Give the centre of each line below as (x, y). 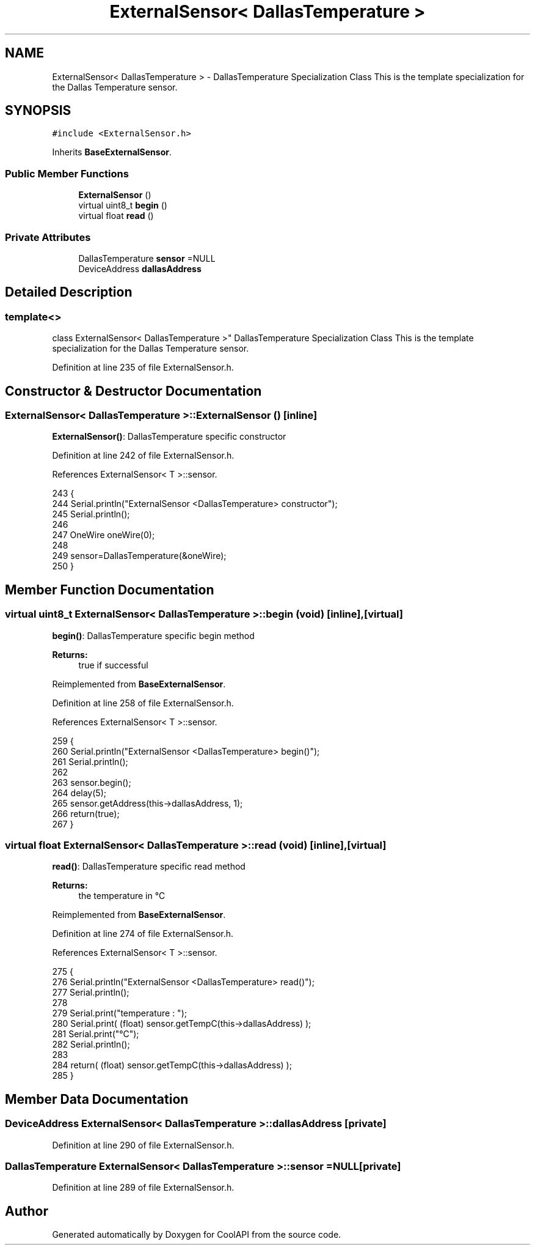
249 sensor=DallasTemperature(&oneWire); (139, 556)
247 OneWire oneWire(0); (104, 535)
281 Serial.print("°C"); (96, 1034)
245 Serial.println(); (91, 514)
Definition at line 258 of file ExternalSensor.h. (143, 703)
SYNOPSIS (38, 111)
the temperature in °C (122, 896)
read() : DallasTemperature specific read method (149, 867)
